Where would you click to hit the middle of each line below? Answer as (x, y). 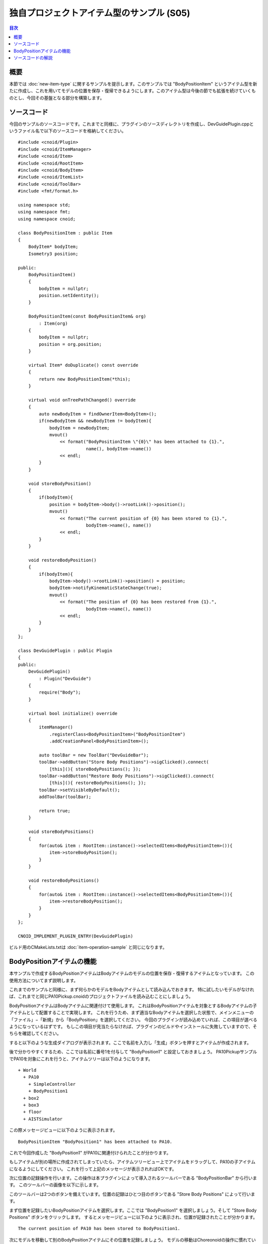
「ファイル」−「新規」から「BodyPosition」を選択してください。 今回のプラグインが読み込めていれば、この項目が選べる (133, 1020)
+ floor (32, 1112)
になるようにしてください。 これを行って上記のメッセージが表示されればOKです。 (93, 1169)
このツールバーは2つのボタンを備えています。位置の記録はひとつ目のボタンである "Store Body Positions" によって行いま (132, 1194)
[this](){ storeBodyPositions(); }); (95, 769)
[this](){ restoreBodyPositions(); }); (98, 783)
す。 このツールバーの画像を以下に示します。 (55, 1185)
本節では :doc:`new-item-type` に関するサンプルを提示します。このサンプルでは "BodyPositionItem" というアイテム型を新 (133, 84)
